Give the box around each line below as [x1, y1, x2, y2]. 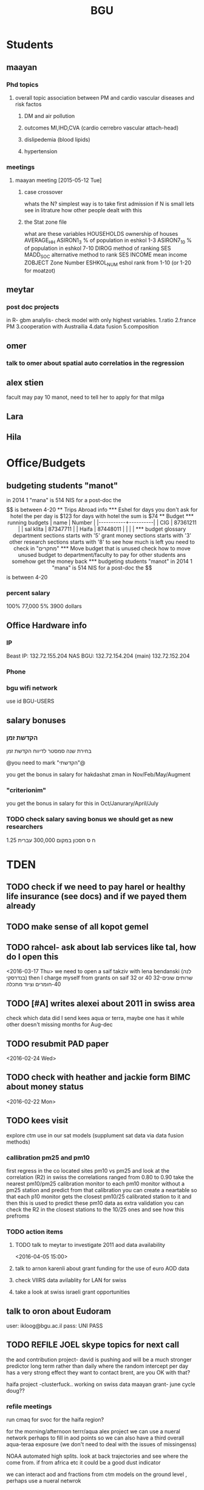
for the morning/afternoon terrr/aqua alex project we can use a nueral [6, 1428, 180, 1435]
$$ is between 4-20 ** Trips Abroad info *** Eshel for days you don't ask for [6, 506, 198, 514]
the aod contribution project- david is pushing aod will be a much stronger [6, 1356, 192, 1363]
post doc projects [6, 302, 59, 311]
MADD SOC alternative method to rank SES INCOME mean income [24, 250, 187, 260]
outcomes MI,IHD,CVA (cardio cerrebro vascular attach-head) [24, 124, 179, 131]
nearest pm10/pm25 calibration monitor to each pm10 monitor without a [6, 1180, 185, 1187]
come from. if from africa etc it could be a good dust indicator [6, 1459, 161, 1466]
